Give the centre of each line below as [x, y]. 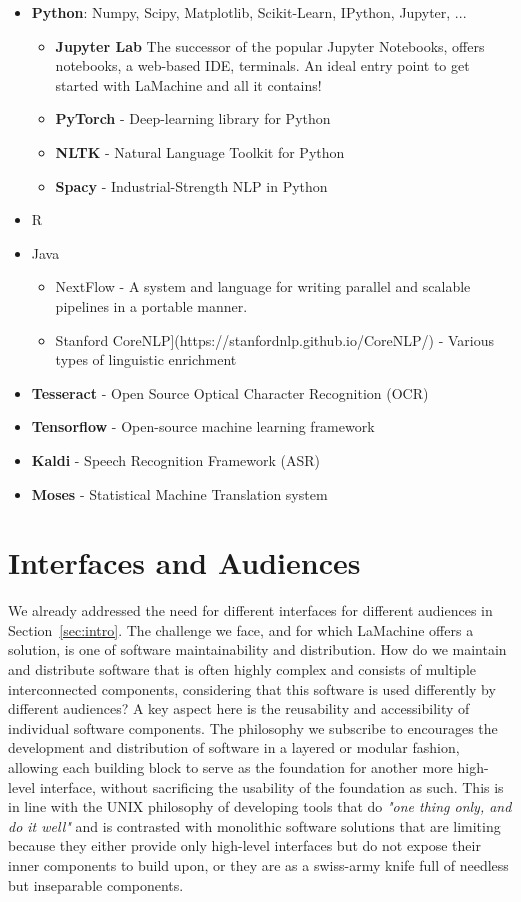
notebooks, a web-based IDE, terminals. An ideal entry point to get [262, 65]
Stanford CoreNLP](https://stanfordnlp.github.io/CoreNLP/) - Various [275, 339]
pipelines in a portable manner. [151, 305]
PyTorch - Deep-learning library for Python [193, 118]
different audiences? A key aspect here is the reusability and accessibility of [239, 708]
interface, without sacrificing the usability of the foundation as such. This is [271, 786]
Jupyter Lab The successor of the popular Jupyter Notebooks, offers [270, 45]
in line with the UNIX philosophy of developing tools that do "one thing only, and [260, 806]
